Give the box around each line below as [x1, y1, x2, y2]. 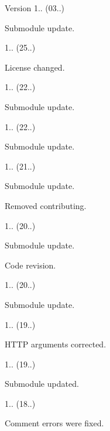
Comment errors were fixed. [5, 417, 104, 429]
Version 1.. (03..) [5, 2, 65, 14]
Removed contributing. [5, 199, 87, 211]
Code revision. [5, 258, 56, 271]
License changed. [5, 61, 65, 73]
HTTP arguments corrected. [5, 338, 106, 350]
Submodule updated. [5, 377, 79, 390]
